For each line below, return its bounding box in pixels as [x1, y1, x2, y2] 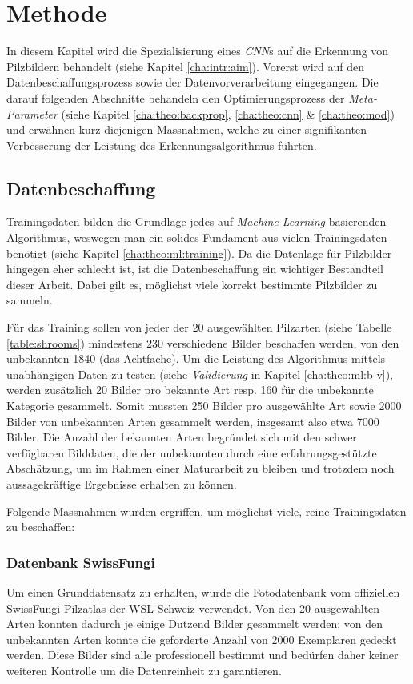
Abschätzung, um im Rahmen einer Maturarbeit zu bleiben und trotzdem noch [6, 460, 395, 477]
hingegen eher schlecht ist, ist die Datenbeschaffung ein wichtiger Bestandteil [6, 260, 383, 277]
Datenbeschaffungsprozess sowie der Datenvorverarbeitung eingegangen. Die [6, 74, 379, 91]
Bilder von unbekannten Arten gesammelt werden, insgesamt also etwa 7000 [6, 412, 379, 429]
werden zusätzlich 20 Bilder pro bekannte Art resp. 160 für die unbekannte [6, 381, 374, 398]
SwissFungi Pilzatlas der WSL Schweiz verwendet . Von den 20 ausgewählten [6, 599, 380, 616]
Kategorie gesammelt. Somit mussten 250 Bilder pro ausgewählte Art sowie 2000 [6, 397, 402, 414]
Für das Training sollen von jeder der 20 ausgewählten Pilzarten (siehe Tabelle [6, 319, 392, 336]
